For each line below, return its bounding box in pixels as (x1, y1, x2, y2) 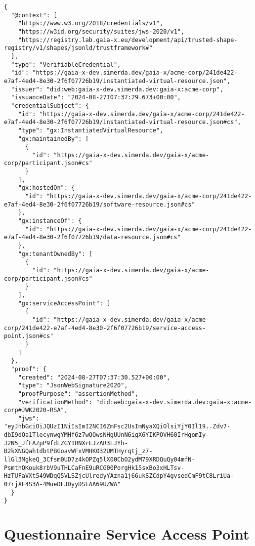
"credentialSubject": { (11, 102, 89, 109)
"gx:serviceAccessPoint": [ (18, 299, 110, 307)
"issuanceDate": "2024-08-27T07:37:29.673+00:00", (11, 94, 181, 101)
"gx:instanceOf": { (18, 217, 82, 225)
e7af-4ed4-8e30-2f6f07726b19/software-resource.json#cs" (4, 201, 195, 208)
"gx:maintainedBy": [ (18, 135, 89, 142)
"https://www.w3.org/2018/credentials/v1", (18, 20, 164, 27)
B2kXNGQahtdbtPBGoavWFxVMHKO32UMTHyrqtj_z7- (4, 448, 153, 455)
